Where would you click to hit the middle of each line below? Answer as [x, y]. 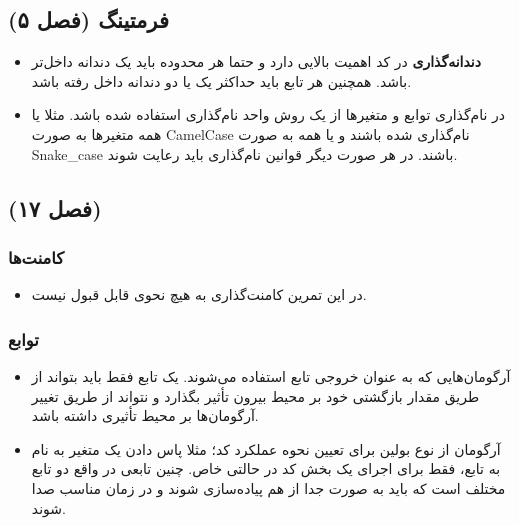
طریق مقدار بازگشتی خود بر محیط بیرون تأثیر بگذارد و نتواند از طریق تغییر [255, 395]
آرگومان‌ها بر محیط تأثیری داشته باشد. [145, 415]
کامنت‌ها [36, 256]
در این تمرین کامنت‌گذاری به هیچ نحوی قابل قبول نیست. [199, 294]
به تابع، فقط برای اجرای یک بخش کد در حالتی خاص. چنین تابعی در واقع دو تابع [266, 468]
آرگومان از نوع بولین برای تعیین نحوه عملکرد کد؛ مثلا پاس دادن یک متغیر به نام [266, 448]
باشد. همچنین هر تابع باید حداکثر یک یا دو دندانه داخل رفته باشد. [221, 80]
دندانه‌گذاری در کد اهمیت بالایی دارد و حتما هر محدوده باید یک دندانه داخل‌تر [256, 61]
